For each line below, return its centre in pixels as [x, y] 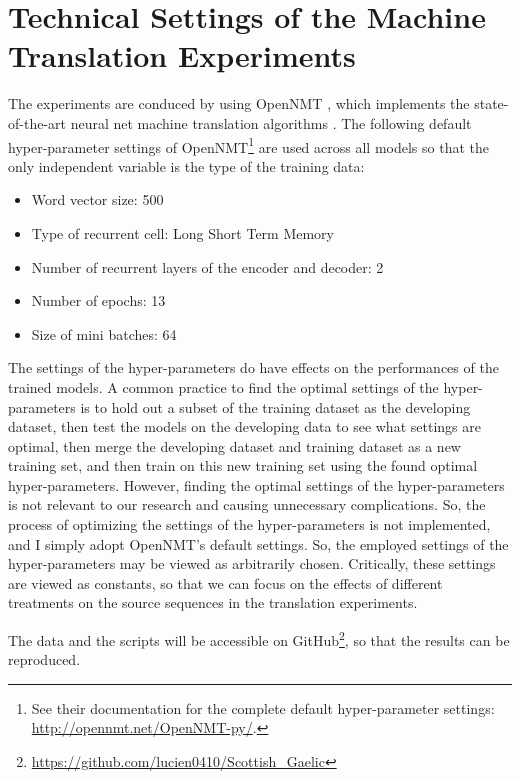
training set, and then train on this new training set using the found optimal [243, 465]
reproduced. [44, 659]
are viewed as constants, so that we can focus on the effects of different [225, 582]
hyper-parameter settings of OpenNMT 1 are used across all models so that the [248, 145]
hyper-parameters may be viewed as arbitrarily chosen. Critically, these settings [252, 563]
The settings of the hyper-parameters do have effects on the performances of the [253, 367]
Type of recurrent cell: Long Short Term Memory [182, 232]
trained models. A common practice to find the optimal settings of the [223, 386]
